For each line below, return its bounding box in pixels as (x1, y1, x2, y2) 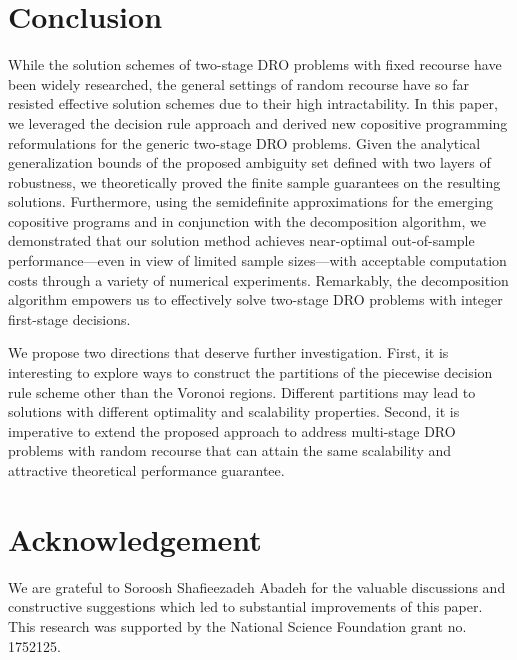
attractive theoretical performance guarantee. (8, 460, 285, 480)
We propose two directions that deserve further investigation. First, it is (8, 342, 449, 363)
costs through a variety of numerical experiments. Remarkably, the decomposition (8, 269, 509, 290)
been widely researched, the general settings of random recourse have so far (8, 73, 470, 94)
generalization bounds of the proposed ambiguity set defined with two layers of (8, 152, 491, 173)
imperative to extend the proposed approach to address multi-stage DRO (8, 420, 456, 441)
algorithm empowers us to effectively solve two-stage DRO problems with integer (8, 289, 503, 310)
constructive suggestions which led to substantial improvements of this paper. (8, 596, 483, 617)
